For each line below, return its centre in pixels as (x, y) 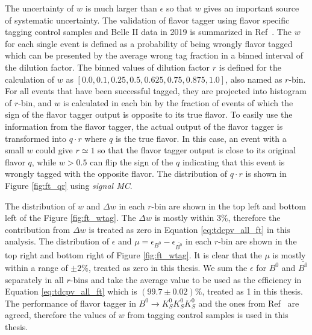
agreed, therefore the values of (61, 315)
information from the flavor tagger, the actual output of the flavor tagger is (144, 126)
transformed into (36, 138)
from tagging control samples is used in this (208, 315)
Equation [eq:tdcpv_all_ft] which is (71, 291)
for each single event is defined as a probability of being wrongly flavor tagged (149, 43)
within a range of (36, 267)
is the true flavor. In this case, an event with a (201, 138)
